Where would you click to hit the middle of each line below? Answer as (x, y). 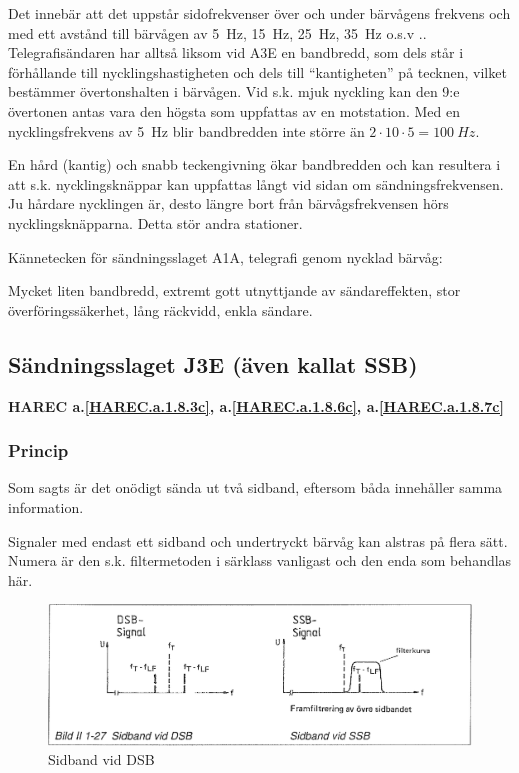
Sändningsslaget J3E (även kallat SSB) (213, 363)
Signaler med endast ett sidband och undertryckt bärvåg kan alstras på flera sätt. (258, 540)
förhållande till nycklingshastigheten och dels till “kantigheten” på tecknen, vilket (257, 71)
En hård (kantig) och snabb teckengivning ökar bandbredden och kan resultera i (254, 164)
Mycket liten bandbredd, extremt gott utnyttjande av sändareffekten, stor (234, 290)
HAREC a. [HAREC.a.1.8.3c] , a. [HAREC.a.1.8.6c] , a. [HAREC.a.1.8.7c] (256, 405)
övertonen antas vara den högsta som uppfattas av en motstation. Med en (234, 110)
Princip (38, 450)
